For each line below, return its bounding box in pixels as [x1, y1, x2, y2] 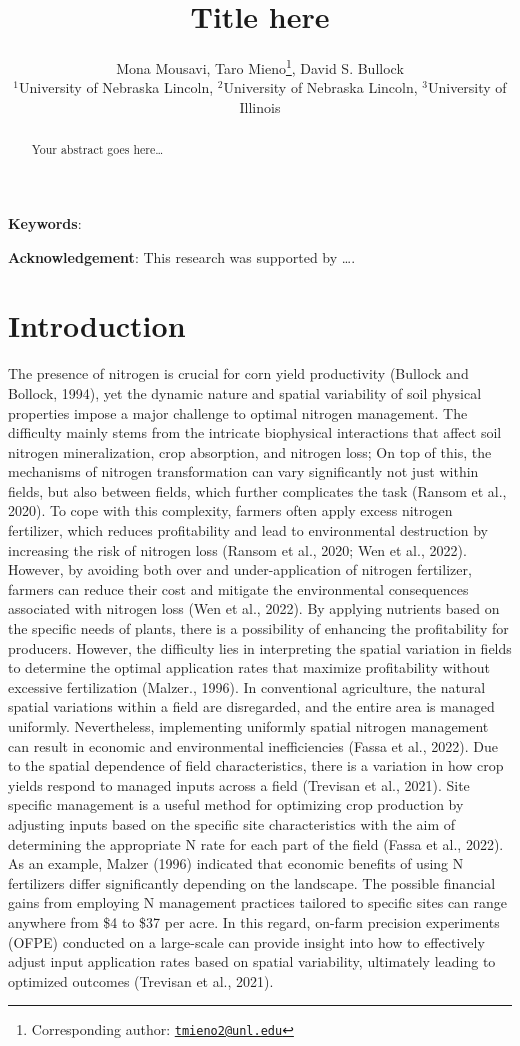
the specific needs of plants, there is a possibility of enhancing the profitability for [8, 618, 509, 639]
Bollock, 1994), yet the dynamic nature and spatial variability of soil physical [8, 382, 482, 403]
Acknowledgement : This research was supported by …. [8, 246, 356, 267]
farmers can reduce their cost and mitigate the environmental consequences [8, 578, 469, 599]
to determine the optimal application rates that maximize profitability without [8, 657, 491, 678]
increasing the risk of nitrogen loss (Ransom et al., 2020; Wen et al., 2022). [8, 539, 467, 560]
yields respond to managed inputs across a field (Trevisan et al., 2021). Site [8, 774, 470, 795]
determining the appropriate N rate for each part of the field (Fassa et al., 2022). [8, 833, 504, 854]
